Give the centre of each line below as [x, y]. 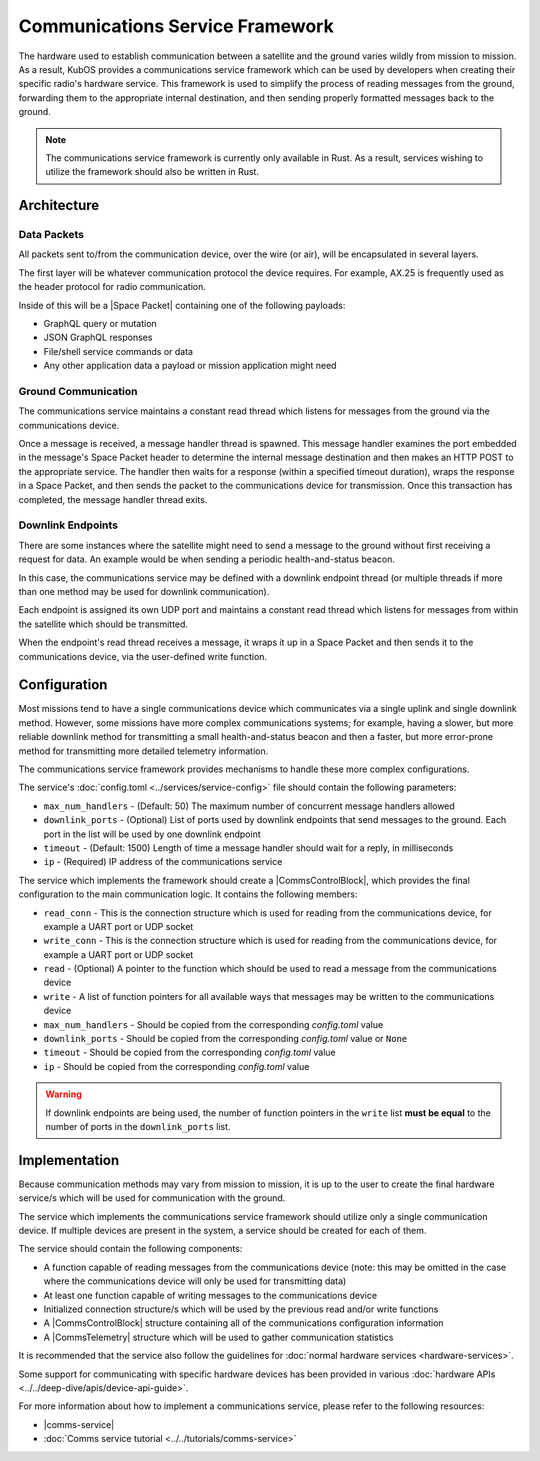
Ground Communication [78, 391]
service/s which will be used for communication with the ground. [152, 1198]
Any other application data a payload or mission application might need [190, 366]
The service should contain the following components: [130, 1249]
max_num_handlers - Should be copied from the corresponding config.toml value [213, 1024]
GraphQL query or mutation [100, 323]
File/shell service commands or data [118, 351]
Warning [63, 1094]
